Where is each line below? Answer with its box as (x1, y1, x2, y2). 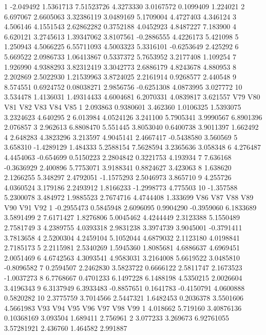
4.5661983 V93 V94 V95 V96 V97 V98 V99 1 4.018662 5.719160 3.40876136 (4, 302, 242, 313)
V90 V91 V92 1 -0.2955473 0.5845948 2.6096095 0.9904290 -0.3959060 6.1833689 (4, 202, 257, 212)
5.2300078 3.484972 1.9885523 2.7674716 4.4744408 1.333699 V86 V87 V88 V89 (4, 192, 254, 203)
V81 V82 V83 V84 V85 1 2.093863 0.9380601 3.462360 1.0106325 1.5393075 (4, 101, 241, 112)
